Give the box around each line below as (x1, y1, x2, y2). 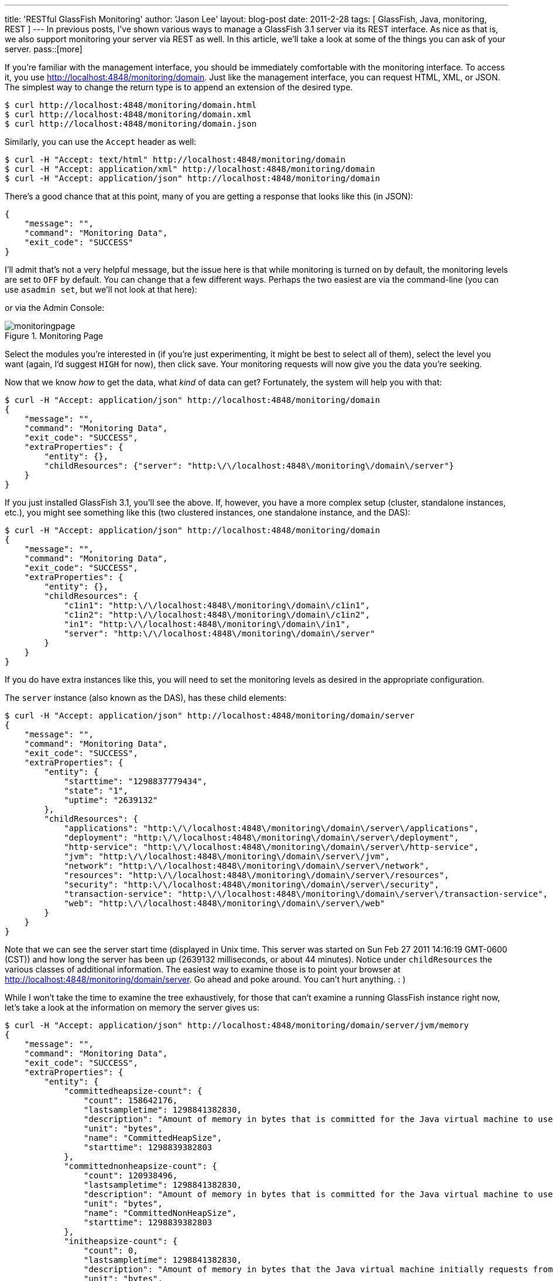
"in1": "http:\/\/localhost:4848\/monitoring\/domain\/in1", (64, 619, 351, 629)
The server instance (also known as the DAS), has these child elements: (5, 693, 287, 703)
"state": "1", (64, 786, 128, 795)
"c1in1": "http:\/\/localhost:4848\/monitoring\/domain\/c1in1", (64, 601, 370, 610)
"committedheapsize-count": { (64, 1086, 203, 1096)
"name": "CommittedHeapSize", (83, 1133, 222, 1143)
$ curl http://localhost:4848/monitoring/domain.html (5, 100, 257, 110)
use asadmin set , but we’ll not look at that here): (5, 284, 197, 294)
